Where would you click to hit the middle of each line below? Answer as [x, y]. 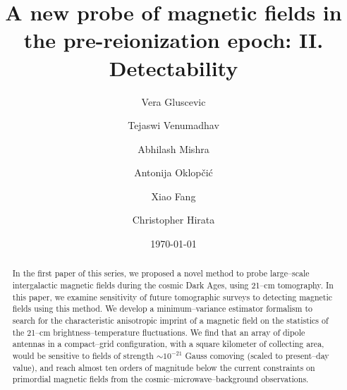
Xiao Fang [173, 196]
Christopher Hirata [173, 220]
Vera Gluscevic [173, 101]
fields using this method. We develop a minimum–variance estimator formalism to [162, 309]
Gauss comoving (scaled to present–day [257, 356]
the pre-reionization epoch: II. [173, 40]
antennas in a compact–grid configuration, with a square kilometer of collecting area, [168, 344]
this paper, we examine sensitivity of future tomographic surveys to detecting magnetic [172, 297]
